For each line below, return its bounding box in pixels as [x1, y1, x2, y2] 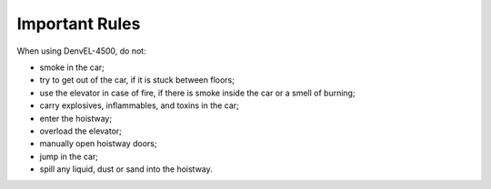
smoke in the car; [39, 62, 105, 73]
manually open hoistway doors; [39, 138, 157, 149]
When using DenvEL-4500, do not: [16, 45, 146, 56]
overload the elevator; [39, 125, 123, 136]
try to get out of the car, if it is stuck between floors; [39, 75, 235, 85]
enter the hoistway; [39, 113, 113, 124]
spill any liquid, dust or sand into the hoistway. [39, 164, 213, 174]
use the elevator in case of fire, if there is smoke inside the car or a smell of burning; [39, 87, 356, 98]
